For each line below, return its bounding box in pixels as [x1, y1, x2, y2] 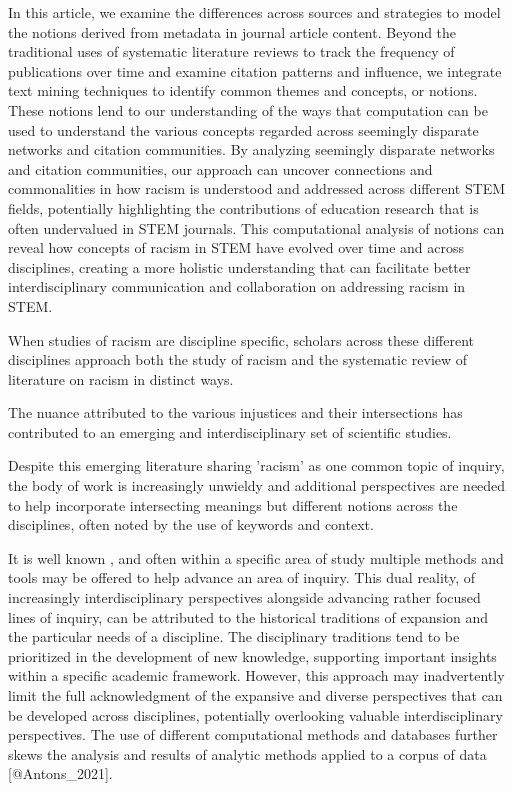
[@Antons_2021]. [8, 763, 113, 784]
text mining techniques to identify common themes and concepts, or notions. [8, 80, 478, 101]
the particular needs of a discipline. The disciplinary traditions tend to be [8, 626, 460, 647]
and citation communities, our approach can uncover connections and [8, 158, 433, 179]
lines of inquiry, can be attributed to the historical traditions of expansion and [8, 606, 489, 627]
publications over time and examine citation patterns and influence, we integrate [8, 60, 502, 81]
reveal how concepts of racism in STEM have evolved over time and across [8, 237, 464, 258]
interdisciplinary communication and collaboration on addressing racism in [8, 276, 466, 297]
